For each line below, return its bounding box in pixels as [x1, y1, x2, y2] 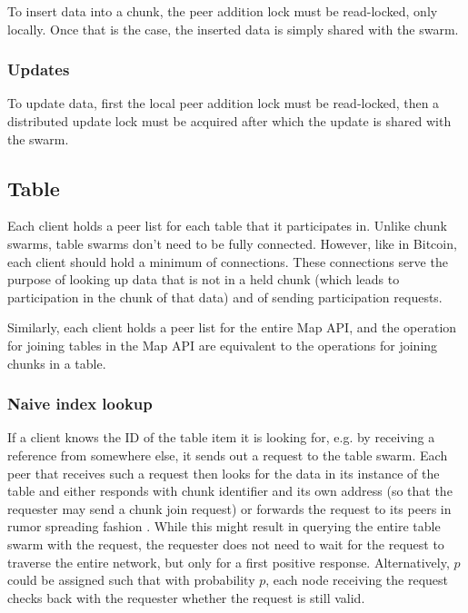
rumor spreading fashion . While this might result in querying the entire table [7, 517, 441, 536]
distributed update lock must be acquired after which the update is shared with [7, 112, 452, 130]
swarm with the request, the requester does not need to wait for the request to [7, 534, 444, 553]
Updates [7, 58, 70, 81]
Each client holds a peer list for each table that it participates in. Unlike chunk [7, 216, 447, 235]
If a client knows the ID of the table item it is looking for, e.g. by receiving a [7, 428, 435, 447]
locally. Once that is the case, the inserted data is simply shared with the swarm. [7, 19, 459, 38]
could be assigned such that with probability [7, 570, 255, 589]
